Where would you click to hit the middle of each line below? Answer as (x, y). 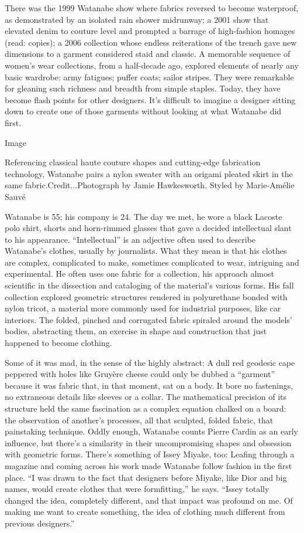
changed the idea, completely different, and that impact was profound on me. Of (149, 500)
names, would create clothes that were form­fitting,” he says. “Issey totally (137, 489)
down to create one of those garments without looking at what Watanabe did (143, 111)
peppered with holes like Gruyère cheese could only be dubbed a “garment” (140, 374)
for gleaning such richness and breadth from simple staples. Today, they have (143, 88)
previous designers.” (40, 523)
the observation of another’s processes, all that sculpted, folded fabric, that (139, 420)
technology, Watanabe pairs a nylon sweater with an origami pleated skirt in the (149, 173)
